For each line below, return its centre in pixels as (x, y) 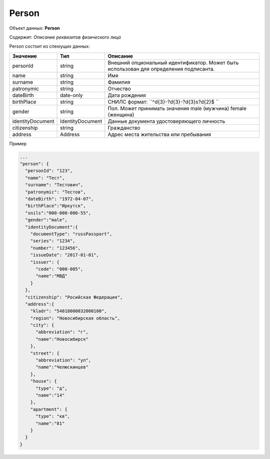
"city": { (42, 325)
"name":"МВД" (51, 276)
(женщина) (121, 114)
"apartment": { (49, 409)
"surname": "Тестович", (54, 185)
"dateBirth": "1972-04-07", (59, 199)
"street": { (45, 353)
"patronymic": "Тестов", (55, 192)
